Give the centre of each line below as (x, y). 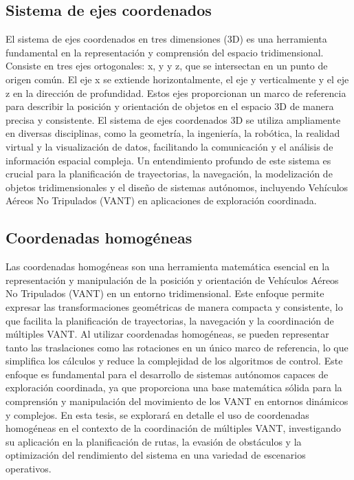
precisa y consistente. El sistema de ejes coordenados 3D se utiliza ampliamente (173, 119)
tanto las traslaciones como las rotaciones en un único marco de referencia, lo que (177, 347)
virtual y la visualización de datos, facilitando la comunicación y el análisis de (169, 146)
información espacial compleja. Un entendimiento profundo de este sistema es (168, 160)
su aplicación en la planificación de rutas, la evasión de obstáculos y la (154, 441)
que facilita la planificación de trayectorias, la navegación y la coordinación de (170, 320)
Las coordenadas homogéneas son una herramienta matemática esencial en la (168, 266)
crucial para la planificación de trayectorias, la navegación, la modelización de (169, 174)
